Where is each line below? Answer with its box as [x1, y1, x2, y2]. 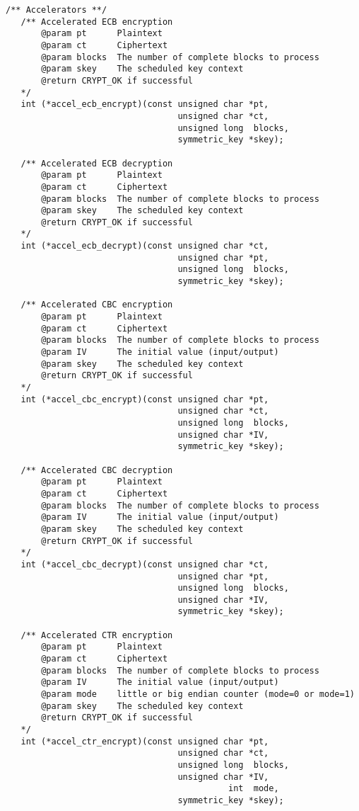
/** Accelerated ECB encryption [20, 16, 173, 27]
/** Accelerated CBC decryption [20, 465, 173, 475]
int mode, [228, 783, 279, 794]
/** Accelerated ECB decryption [20, 158, 173, 169]
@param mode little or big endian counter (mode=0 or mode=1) [41, 689, 355, 700]
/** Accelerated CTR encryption [20, 630, 173, 640]
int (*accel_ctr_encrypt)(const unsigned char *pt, [20, 736, 269, 747]
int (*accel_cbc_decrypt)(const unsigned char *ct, [20, 559, 269, 569]
